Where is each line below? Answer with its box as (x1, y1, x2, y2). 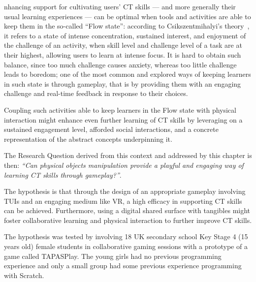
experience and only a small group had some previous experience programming (4, 260, 242, 271)
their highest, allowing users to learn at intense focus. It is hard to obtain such (4, 49, 241, 60)
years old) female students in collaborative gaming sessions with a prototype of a (4, 241, 248, 251)
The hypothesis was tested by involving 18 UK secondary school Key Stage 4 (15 (4, 231, 248, 242)
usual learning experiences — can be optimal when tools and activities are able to (4, 11, 251, 21)
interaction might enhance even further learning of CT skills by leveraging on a (4, 114, 243, 125)
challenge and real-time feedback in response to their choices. (4, 88, 188, 98)
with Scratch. (4, 270, 44, 280)
